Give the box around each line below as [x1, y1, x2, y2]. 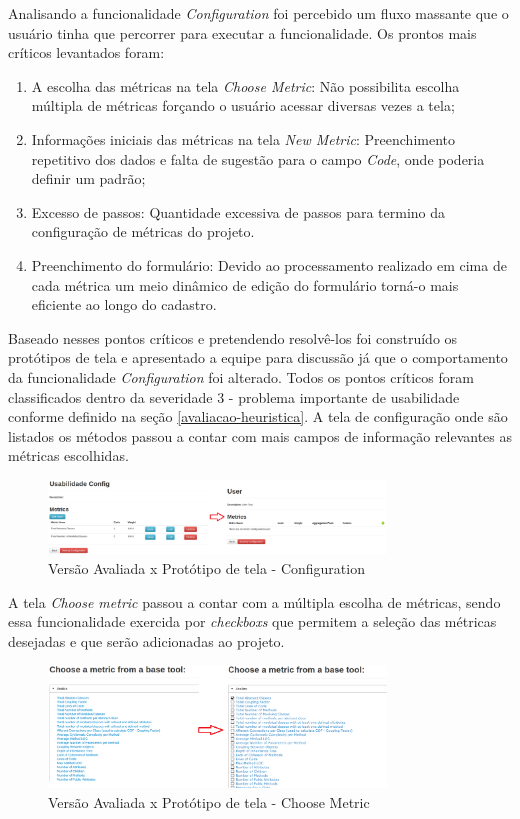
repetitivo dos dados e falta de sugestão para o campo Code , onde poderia [31, 148, 485, 169]
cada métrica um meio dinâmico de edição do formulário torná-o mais [31, 274, 459, 295]
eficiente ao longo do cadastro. [31, 294, 217, 315]
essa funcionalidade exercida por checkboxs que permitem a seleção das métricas [8, 611, 497, 632]
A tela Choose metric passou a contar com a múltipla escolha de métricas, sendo [8, 591, 501, 612]
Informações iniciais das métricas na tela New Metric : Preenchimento [31, 128, 456, 149]
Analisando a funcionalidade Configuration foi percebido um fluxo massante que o [8, 3, 509, 23]
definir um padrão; [31, 168, 146, 189]
